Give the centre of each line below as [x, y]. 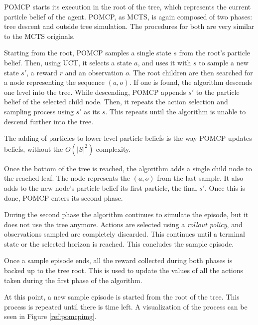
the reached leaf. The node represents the [67, 178]
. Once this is [225, 187]
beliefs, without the [34, 149]
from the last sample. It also [200, 178]
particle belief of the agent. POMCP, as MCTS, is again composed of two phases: [128, 16]
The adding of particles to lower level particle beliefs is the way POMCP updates [128, 138]
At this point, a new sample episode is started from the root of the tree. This [122, 297]
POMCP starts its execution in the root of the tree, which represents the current [128, 6]
